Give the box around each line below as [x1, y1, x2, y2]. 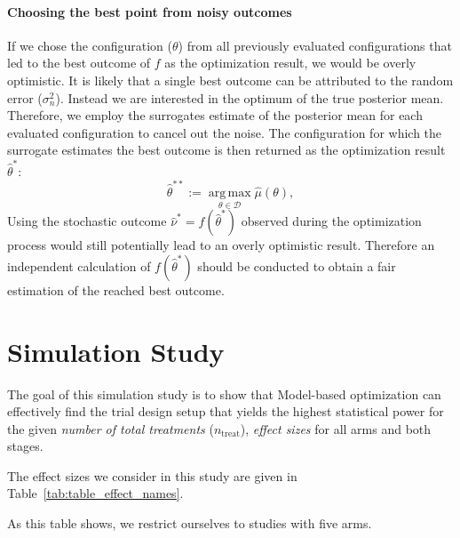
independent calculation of [7, 256, 151, 275]
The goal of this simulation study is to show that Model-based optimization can [7, 384, 441, 403]
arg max [208, 186, 251, 199]
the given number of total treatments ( [7, 419, 214, 438]
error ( [7, 88, 43, 107]
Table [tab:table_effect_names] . [7, 484, 184, 502]
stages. [7, 437, 44, 455]
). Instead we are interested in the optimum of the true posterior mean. [55, 88, 444, 107]
